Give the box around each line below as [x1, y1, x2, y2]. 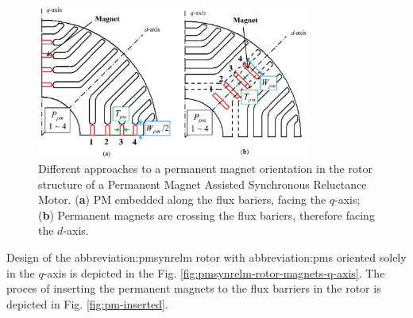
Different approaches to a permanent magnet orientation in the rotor [38, 160, 372, 177]
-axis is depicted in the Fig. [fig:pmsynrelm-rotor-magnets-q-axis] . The [43, 264, 385, 281]
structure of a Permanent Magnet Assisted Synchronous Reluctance [38, 175, 367, 192]
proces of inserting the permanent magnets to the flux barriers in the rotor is [6, 280, 381, 297]
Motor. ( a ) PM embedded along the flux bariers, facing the [38, 191, 326, 208]
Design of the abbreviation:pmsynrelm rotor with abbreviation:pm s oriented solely [6, 249, 407, 266]
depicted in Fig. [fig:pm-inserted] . [6, 295, 168, 312]
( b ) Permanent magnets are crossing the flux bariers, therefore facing [38, 206, 375, 223]
